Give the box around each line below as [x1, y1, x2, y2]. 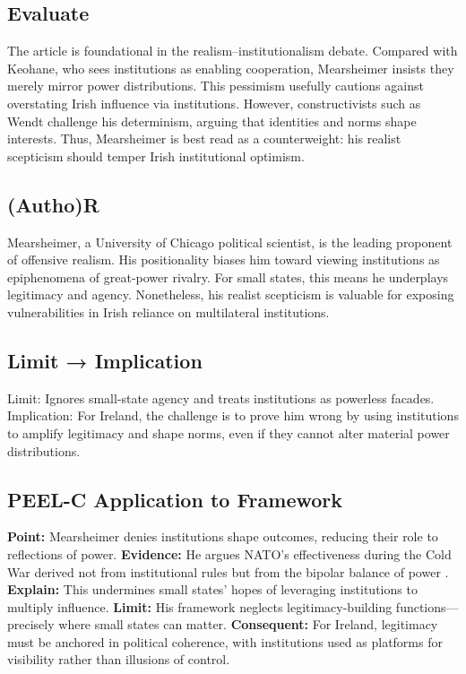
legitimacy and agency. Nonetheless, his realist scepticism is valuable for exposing [7, 285, 454, 304]
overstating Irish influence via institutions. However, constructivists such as [7, 93, 421, 112]
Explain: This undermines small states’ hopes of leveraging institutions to [7, 580, 418, 599]
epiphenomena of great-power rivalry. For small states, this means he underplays [7, 267, 449, 286]
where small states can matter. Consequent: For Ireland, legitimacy [58, 615, 438, 634]
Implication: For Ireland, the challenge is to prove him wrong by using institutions [7, 406, 459, 425]
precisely [7, 615, 55, 634]
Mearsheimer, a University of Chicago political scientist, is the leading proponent [7, 232, 453, 251]
